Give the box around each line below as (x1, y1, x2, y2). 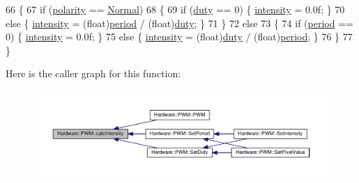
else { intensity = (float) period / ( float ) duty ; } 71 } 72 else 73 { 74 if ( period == (6, 15, 353, 30)
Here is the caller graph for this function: (6, 66, 181, 81)
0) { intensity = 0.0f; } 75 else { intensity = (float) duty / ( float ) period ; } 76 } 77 (6, 29, 353, 44)
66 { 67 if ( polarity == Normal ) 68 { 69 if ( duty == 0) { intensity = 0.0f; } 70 (6, 2, 345, 16)
